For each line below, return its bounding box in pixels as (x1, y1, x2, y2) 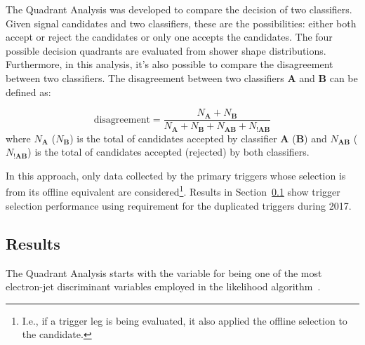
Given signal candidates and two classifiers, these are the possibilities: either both (6, 15, 357, 30)
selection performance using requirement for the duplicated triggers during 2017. (6, 198, 352, 212)
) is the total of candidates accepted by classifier (69, 130, 277, 145)
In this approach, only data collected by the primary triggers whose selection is (6, 168, 346, 182)
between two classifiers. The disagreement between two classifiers (6, 70, 284, 85)
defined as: (6, 84, 51, 99)
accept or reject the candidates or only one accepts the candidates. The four (6, 29, 333, 44)
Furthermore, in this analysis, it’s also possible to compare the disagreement (6, 57, 333, 72)
